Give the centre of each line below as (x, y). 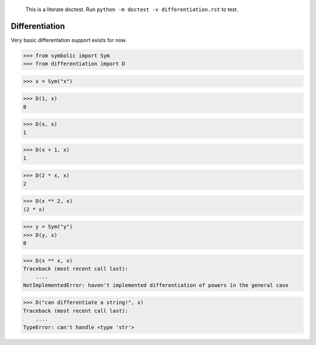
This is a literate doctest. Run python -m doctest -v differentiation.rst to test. (132, 9)
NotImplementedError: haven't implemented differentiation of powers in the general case (156, 285)
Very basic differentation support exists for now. (69, 40)
